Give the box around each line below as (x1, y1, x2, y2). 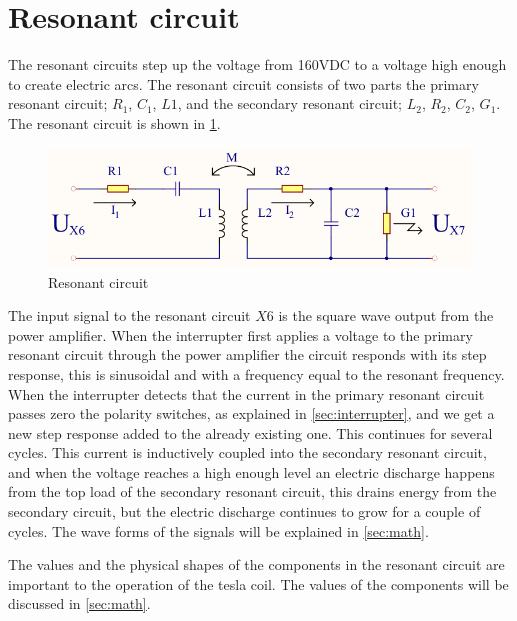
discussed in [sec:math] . (8, 593, 151, 614)
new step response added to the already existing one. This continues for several (8, 422, 493, 443)
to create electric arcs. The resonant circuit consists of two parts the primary (8, 73, 479, 94)
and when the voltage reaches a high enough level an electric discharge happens (8, 461, 495, 482)
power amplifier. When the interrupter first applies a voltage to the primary (8, 324, 473, 345)
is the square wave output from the (278, 305, 494, 326)
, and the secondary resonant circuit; (177, 93, 402, 114)
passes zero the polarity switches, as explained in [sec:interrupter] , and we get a (8, 403, 495, 424)
